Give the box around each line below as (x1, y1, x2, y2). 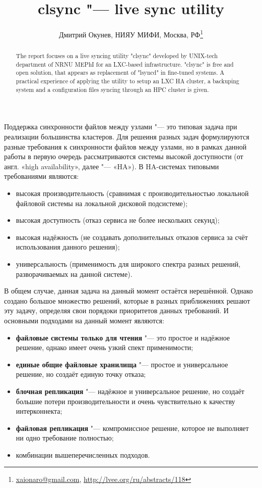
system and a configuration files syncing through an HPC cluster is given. (16, 85, 209, 93)
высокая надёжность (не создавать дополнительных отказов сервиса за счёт (16, 231, 248, 242)
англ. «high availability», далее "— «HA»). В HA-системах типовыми (4, 161, 219, 171)
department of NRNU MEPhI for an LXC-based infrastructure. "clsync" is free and (16, 60, 234, 68)
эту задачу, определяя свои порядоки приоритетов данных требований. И (4, 305, 229, 316)
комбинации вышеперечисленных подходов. (16, 449, 150, 460)
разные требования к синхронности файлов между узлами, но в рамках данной (4, 141, 247, 152)
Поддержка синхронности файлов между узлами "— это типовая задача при (4, 121, 237, 132)
